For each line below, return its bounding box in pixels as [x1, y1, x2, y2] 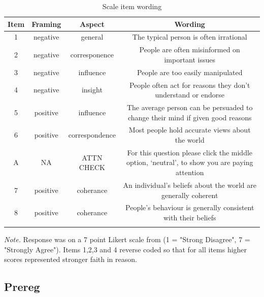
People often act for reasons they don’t [129, 79, 250, 90]
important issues [164, 54, 216, 64]
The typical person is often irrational [132, 31, 247, 42]
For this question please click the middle [127, 147, 253, 157]
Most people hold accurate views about [128, 124, 251, 135]
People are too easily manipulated [137, 67, 243, 77]
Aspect [80, 18, 105, 29]
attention [175, 167, 204, 178]
